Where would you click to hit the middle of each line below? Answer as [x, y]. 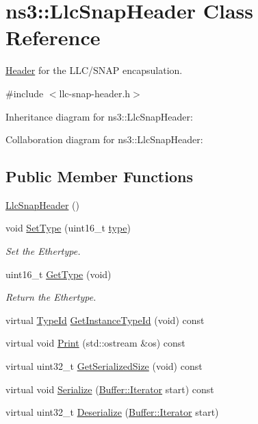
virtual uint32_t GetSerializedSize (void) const [104, 366]
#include [25, 93]
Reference [53, 37]
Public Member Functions [99, 176]
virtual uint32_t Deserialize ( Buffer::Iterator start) [112, 412]
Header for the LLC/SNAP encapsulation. [94, 70]
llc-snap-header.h [95, 93]
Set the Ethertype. [43, 251]
